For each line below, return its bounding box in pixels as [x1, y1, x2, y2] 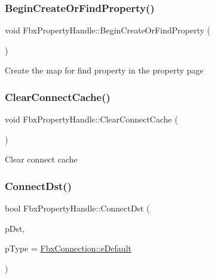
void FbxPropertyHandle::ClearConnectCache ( [5, 113, 178, 125]
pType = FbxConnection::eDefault [5, 242, 131, 255]
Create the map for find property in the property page [5, 64, 204, 76]
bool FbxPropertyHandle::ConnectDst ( [5, 202, 150, 214]
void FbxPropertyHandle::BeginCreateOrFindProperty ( [5, 24, 211, 36]
